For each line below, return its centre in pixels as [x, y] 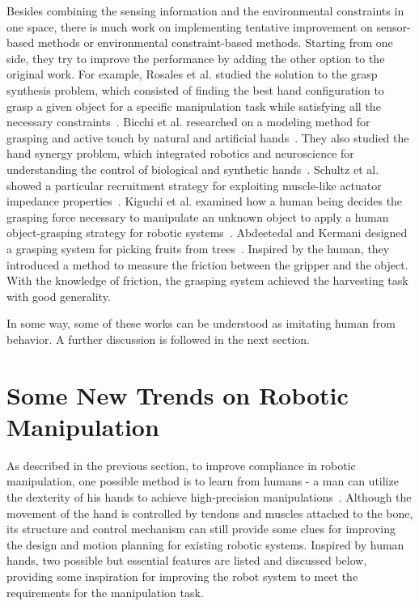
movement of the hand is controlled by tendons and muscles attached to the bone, [210, 513]
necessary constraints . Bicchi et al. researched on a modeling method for [188, 122]
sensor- [394, 26]
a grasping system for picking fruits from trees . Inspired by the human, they [198, 248]
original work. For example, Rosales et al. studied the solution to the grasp [192, 74]
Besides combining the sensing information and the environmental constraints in [205, 11]
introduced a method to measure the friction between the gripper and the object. [207, 264]
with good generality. [59, 296]
